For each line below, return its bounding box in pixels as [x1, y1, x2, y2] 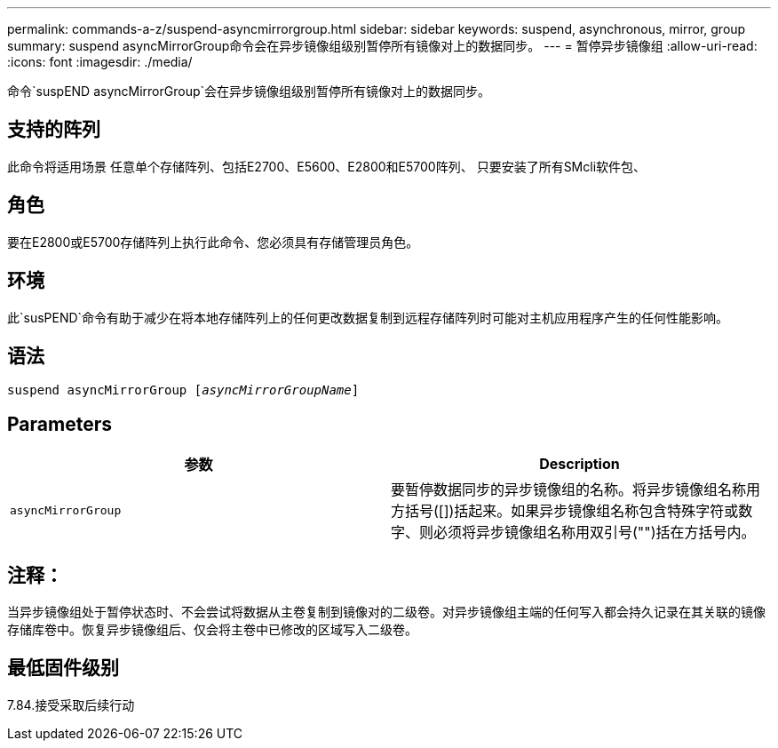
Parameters [7, 412, 112, 435]
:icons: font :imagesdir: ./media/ [7, 54, 193, 69]
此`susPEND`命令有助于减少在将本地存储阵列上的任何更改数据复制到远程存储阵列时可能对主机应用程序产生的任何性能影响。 [7, 309, 729, 325]
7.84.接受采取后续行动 [7, 696, 135, 712]
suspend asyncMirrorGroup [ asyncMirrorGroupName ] [7, 383, 360, 398]
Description [539, 455, 620, 473]
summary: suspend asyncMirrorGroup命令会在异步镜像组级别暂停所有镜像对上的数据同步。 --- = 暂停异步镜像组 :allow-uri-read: [7, 38, 758, 53]
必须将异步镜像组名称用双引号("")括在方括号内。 [433, 523, 756, 542]
